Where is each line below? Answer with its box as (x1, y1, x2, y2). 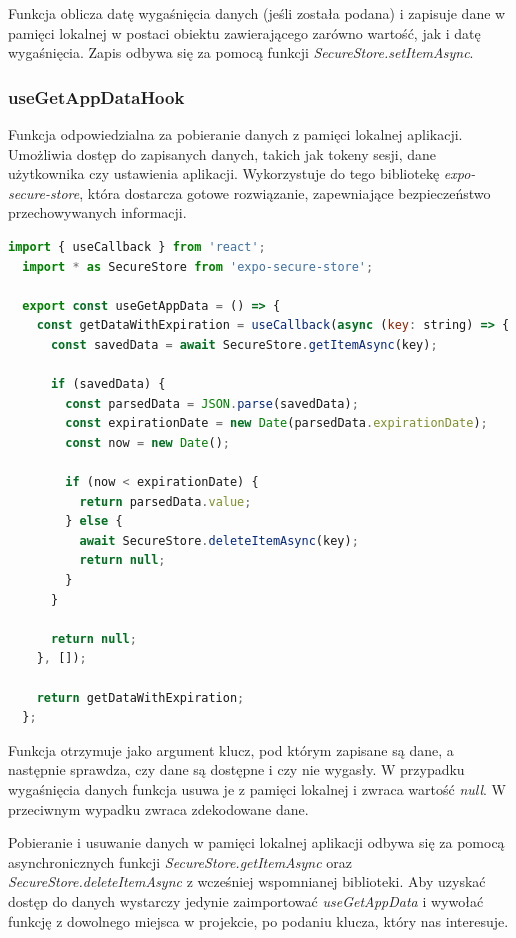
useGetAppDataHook (8, 84, 185, 109)
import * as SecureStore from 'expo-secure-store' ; (22, 259, 374, 274)
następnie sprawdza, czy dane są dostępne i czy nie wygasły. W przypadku (8, 759, 465, 780)
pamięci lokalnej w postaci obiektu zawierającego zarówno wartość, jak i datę (8, 22, 481, 43)
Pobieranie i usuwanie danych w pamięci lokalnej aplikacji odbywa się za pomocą (8, 832, 505, 853)
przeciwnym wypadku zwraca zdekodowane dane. (8, 798, 309, 819)
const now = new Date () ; (65, 435, 231, 450)
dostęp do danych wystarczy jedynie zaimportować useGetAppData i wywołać (8, 890, 484, 911)
